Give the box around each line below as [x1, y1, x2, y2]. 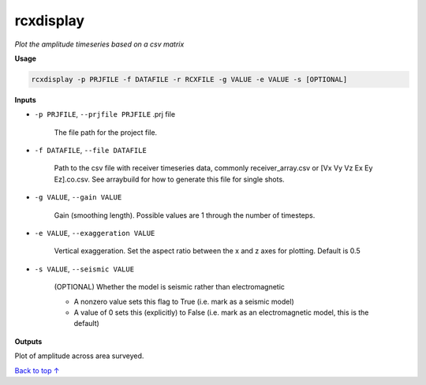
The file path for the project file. [54, 127, 158, 137]
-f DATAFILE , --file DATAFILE [34, 146, 148, 155]
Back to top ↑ [14, 365, 60, 375]
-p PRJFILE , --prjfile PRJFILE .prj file [34, 110, 176, 119]
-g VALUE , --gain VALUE [34, 192, 122, 202]
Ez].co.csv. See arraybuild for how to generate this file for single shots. [54, 174, 285, 184]
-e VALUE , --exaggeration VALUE [34, 229, 155, 238]
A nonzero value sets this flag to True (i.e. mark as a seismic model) [73, 297, 295, 306]
